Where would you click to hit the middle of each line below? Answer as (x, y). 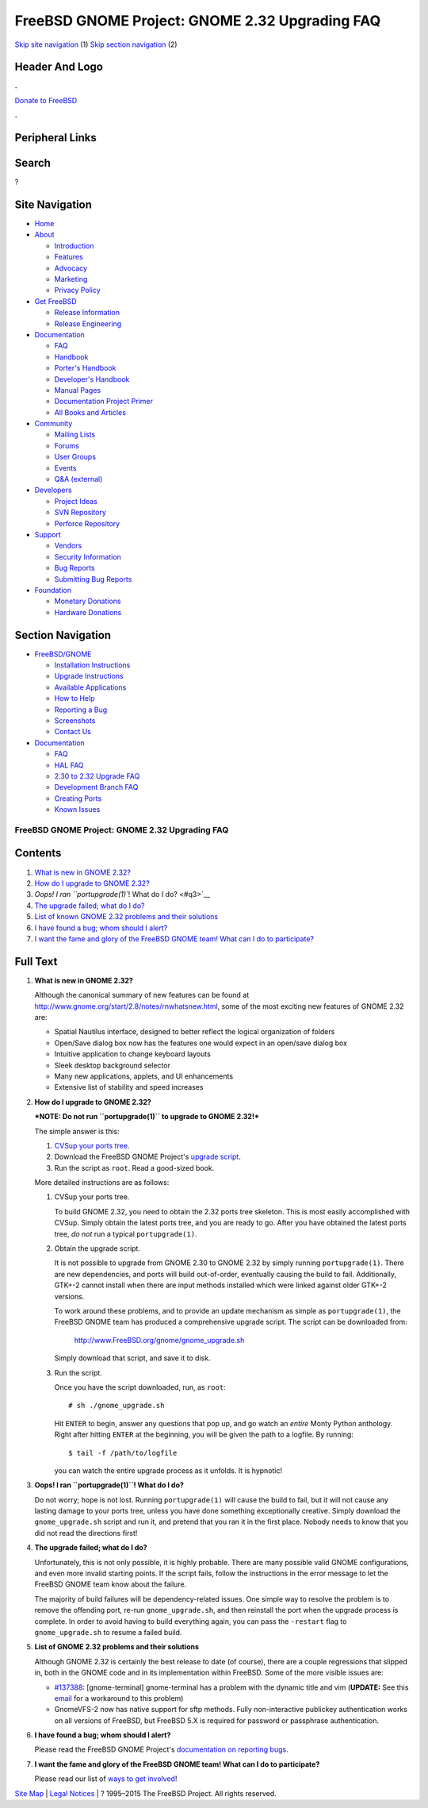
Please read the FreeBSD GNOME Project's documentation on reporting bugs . (161, 1749)
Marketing (71, 279)
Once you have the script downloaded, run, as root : (140, 1387)
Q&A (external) (78, 479)
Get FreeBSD (55, 301)
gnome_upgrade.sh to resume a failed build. (108, 1632)
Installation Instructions (92, 665)
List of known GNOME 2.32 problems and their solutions (126, 917)
